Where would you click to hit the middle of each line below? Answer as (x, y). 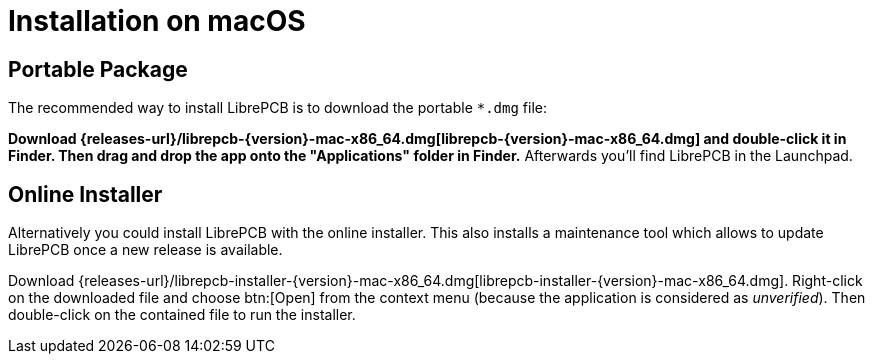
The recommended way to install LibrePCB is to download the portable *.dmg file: (278, 108)
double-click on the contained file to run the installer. (182, 315)
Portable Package (98, 69)
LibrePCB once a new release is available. (145, 250)
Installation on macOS (157, 21)
